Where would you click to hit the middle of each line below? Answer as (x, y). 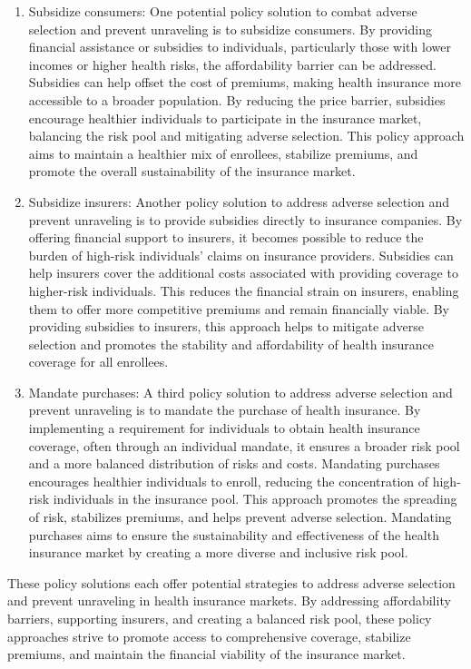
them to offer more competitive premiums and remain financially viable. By (239, 308)
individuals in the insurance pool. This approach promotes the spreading (255, 499)
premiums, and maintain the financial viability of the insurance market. (206, 654)
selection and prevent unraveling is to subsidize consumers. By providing (230, 29)
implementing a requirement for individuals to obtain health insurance (224, 428)
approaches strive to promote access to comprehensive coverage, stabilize (209, 636)
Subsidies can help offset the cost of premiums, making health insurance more (245, 82)
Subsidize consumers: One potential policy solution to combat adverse (223, 11)
